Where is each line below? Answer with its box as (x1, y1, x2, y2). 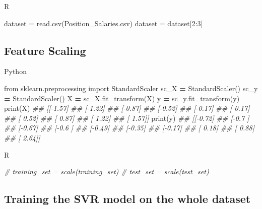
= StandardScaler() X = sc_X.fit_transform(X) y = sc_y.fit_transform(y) (4, 93, 240, 103)
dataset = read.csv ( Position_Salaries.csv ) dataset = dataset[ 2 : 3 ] (4, 18, 203, 28)
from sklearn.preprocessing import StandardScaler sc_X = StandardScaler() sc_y (4, 83, 258, 93)
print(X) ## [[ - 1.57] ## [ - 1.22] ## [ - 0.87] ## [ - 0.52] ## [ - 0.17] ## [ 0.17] (4, 103, 250, 113)
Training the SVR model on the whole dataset (4, 191, 251, 206)
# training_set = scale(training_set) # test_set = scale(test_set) (4, 166, 209, 177)
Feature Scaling (4, 42, 86, 58)
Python (4, 66, 27, 77)
